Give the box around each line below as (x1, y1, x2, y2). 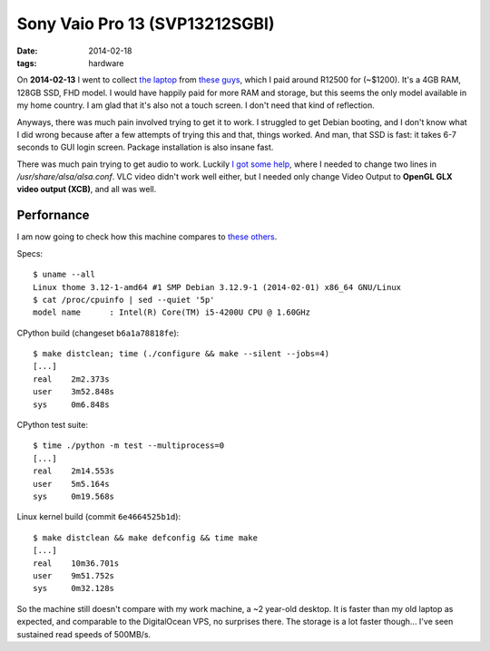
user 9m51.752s (33, 570, 115, 580)
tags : (16, 57, 37, 68)
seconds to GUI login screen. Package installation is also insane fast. (16, 141, 274, 153)
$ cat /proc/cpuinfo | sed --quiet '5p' (33, 295, 215, 305)
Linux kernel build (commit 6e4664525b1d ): (16, 511, 181, 522)
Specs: (16, 248, 44, 258)
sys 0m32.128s (33, 583, 115, 594)
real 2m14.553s (33, 466, 115, 476)
